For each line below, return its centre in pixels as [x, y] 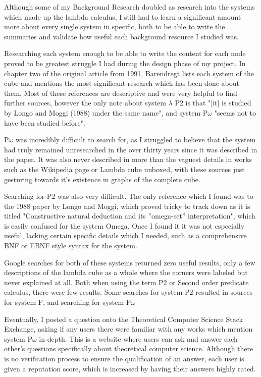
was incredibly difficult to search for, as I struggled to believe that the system [136, 140]
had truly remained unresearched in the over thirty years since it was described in [131, 149]
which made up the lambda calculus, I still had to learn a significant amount [123, 16]
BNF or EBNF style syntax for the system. [71, 246]
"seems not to [235, 112]
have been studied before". [45, 122]
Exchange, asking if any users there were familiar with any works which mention [128, 329]
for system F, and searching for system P [68, 302]
